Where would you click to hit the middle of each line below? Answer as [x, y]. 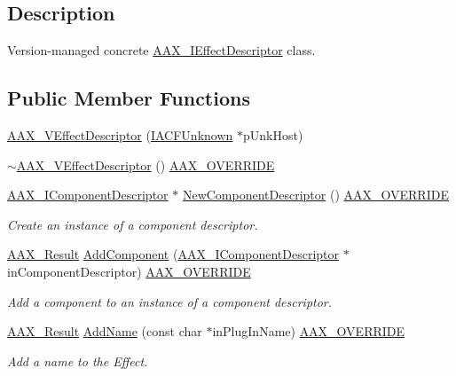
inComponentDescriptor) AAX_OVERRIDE [129, 271]
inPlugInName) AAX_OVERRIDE [309, 331]
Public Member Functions [129, 98]
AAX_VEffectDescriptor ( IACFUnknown [120, 135]
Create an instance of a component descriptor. [133, 224]
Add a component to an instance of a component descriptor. [170, 301]
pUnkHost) [273, 135]
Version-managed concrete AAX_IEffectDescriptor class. [161, 50]
